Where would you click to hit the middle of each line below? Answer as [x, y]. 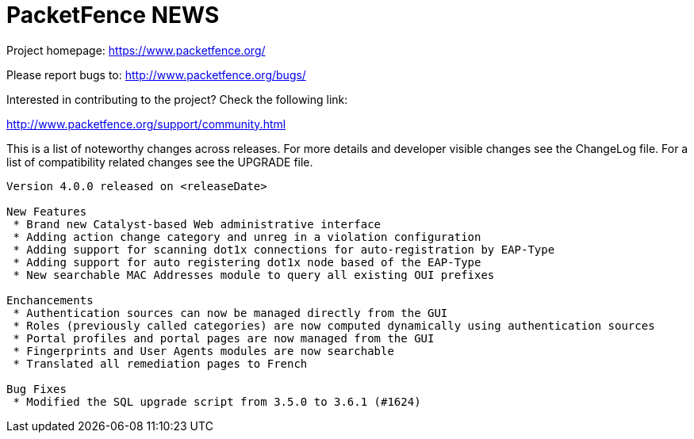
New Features [47, 211]
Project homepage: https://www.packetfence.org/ [136, 50]
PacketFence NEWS [113, 15]
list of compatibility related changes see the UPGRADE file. [160, 162]
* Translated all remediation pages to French [160, 363]
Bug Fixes [36, 389]
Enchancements [50, 300]
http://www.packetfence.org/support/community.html [146, 124]
